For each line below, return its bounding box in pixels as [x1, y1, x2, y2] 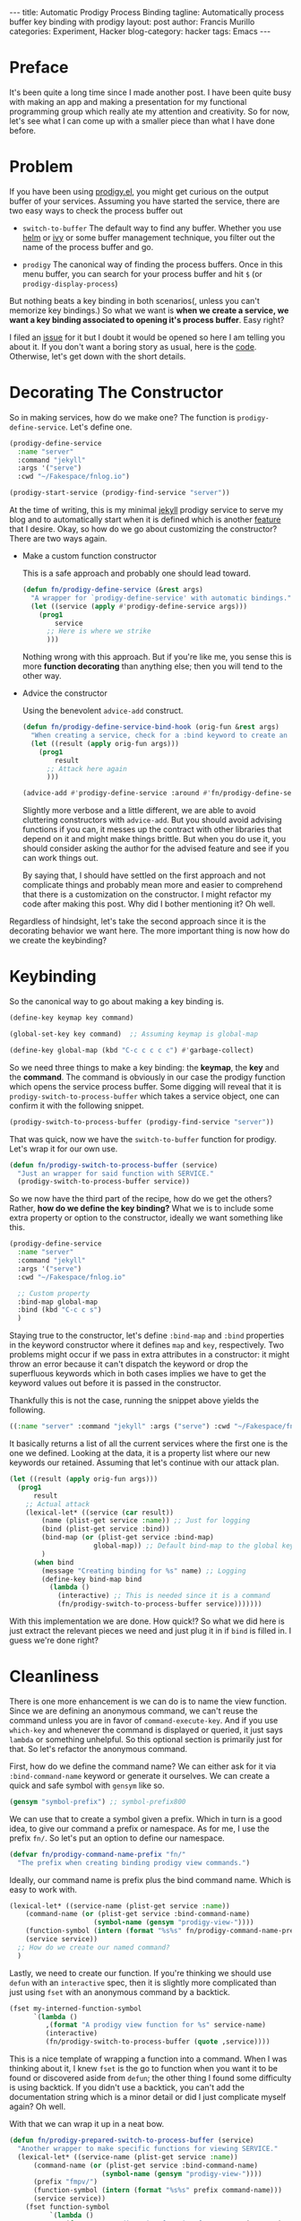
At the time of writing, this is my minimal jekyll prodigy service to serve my [9, 505, 284, 516]
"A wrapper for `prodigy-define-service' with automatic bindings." [30, 594, 292, 603]
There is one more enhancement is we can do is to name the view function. [9, 1696, 288, 1706]
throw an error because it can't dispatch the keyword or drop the [9, 1358, 249, 1369]
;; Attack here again [46, 764, 127, 773]
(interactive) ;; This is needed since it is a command [56, 1592, 271, 1601]
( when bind [32, 1557, 74, 1566]
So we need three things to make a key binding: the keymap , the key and [9, 1062, 279, 1072]
